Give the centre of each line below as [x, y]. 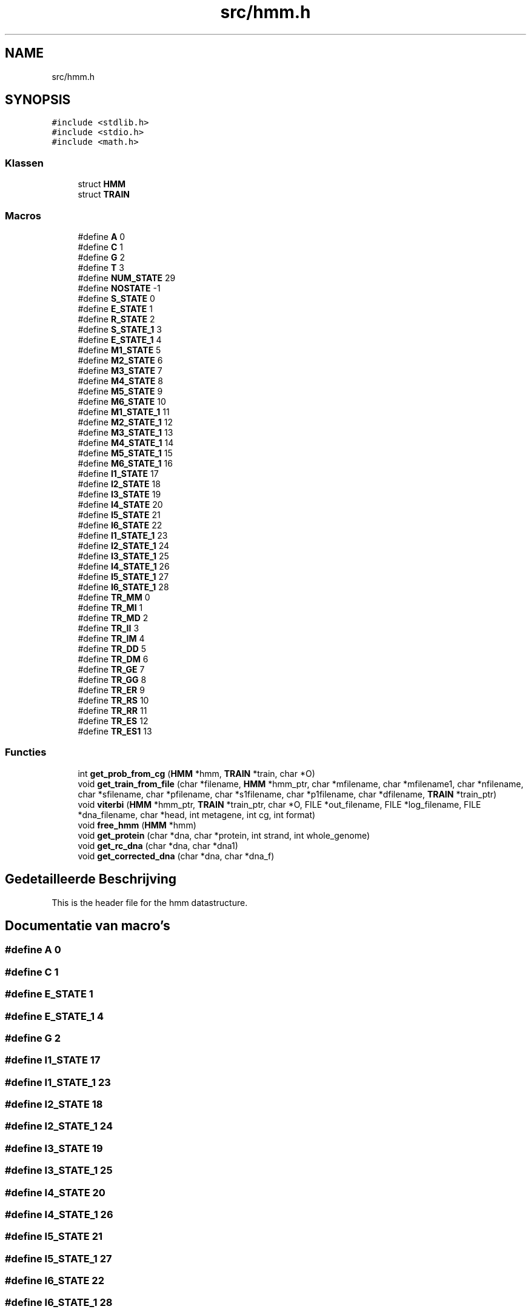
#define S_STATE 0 [116, 298]
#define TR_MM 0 [114, 597]
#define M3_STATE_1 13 [125, 432]
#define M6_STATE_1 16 [125, 463]
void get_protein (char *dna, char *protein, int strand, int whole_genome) [224, 835]
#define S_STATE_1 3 [120, 329]
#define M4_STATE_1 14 [126, 442]
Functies [26, 752]
